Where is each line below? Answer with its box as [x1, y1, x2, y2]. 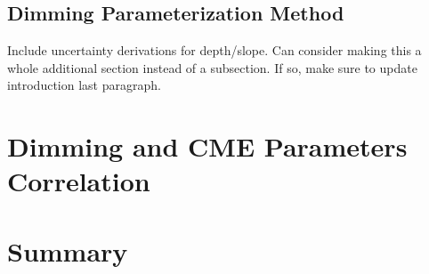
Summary [7, 232, 128, 269]
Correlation [7, 163, 150, 199]
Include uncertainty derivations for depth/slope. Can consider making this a [7, 41, 422, 60]
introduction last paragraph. [7, 76, 161, 94]
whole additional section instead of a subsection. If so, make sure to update [7, 58, 417, 77]
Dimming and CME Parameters [7, 128, 408, 165]
